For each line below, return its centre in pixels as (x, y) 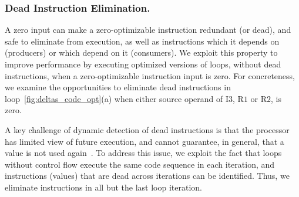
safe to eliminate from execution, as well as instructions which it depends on (142, 41)
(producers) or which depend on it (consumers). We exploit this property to (141, 52)
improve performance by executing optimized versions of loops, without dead (143, 64)
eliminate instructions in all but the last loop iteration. (103, 187)
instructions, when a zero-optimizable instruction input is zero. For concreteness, (150, 75)
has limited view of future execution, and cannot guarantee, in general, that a (145, 141)
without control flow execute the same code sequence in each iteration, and (140, 164)
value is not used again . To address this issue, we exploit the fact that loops (143, 153)
